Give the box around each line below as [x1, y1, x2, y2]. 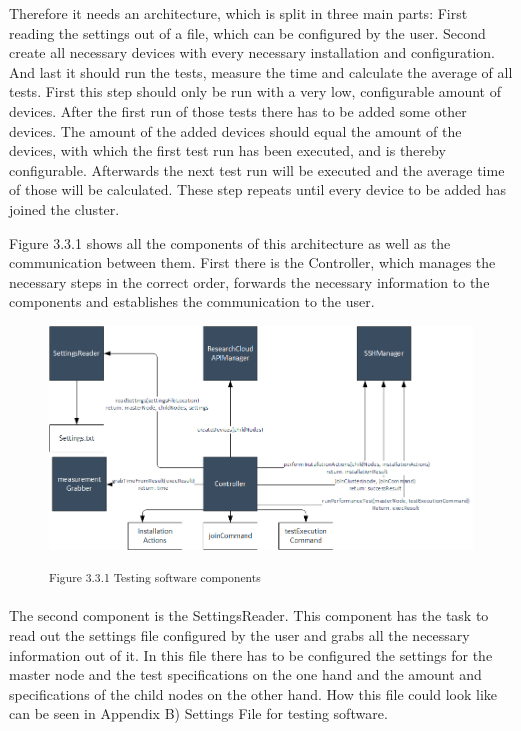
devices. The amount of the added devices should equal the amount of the [9, 120, 462, 141]
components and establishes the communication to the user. [9, 291, 375, 312]
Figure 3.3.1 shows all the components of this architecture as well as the [9, 232, 451, 253]
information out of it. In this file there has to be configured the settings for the [9, 644, 493, 665]
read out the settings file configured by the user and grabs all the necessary [9, 624, 470, 645]
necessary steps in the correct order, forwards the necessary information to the [9, 271, 490, 292]
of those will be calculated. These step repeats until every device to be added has [9, 179, 507, 200]
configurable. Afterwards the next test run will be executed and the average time [9, 159, 505, 180]
